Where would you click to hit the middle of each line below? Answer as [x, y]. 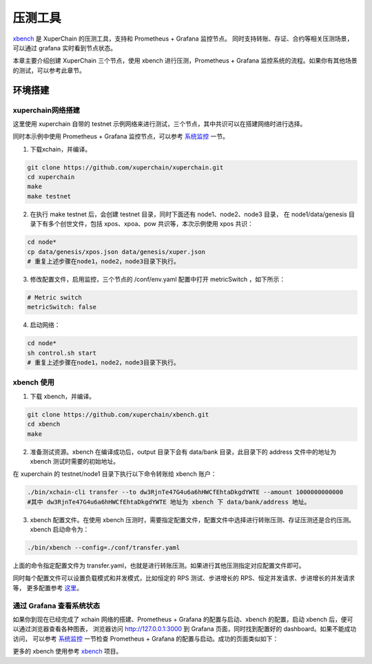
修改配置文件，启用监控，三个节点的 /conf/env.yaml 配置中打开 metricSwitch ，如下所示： [158, 279]
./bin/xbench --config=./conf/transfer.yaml [104, 548]
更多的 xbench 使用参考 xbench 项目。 [68, 652]
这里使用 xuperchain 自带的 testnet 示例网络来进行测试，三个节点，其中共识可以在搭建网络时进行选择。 [159, 123]
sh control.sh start [62, 353]
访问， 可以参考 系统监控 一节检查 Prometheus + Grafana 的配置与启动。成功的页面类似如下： [146, 639]
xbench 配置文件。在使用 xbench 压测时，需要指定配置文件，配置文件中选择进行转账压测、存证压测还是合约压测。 [192, 519]
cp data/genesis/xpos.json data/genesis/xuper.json [116, 252]
